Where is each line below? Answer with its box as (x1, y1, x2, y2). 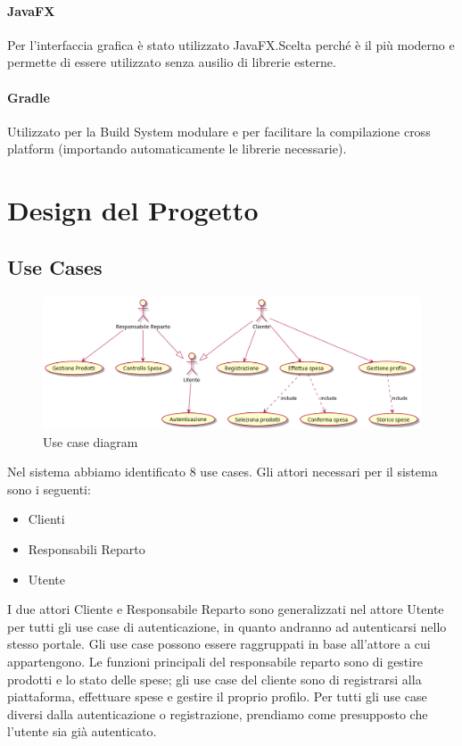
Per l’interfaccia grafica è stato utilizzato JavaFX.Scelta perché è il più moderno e (7, 35, 455, 54)
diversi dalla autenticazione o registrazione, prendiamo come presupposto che (7, 704, 428, 723)
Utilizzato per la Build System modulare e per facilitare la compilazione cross (7, 121, 431, 140)
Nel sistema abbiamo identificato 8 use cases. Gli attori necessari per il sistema (7, 462, 438, 481)
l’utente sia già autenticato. (7, 722, 157, 741)
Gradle (7, 87, 50, 106)
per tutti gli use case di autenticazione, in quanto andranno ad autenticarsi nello (7, 617, 447, 635)
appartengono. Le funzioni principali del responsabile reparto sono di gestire (7, 651, 423, 670)
